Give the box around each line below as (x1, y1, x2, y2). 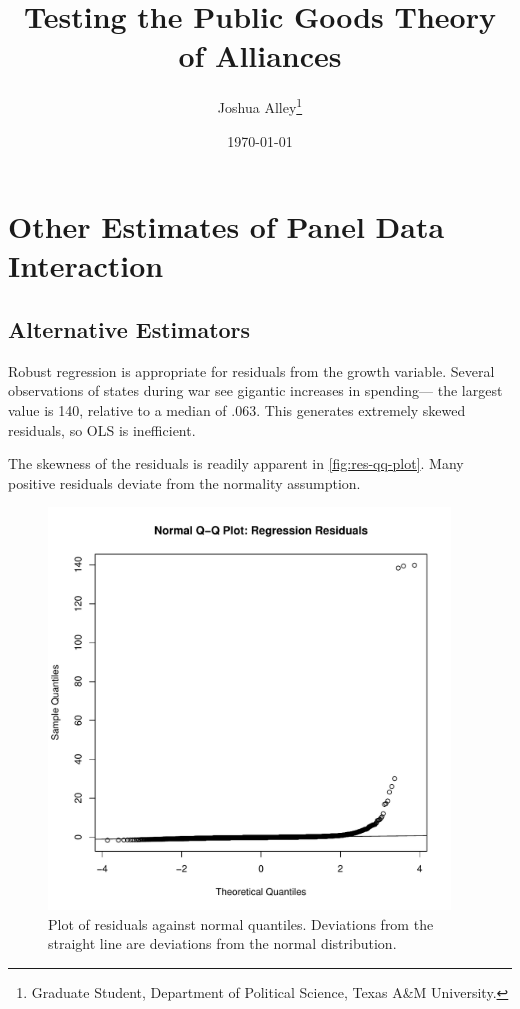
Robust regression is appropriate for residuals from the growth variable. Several (8, 360, 495, 381)
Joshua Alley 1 (217, 94, 303, 117)
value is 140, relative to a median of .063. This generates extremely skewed (8, 399, 466, 420)
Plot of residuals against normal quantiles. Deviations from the (48, 913, 434, 934)
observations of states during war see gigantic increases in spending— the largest (8, 380, 503, 401)
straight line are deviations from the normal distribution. (48, 933, 397, 954)
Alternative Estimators (8, 313, 251, 344)
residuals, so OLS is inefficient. (8, 419, 196, 440)
